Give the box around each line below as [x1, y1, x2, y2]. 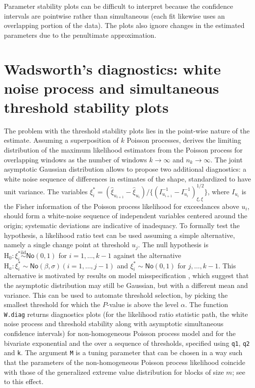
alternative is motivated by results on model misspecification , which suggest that [4, 270, 249, 281]
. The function [185, 299, 229, 310]
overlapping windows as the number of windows [4, 154, 147, 164]
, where [207, 186, 229, 196]
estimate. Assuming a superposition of [4, 135, 119, 145]
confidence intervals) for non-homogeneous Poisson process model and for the [4, 328, 236, 338]
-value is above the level [106, 299, 178, 310]
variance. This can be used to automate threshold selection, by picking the [4, 289, 228, 300]
